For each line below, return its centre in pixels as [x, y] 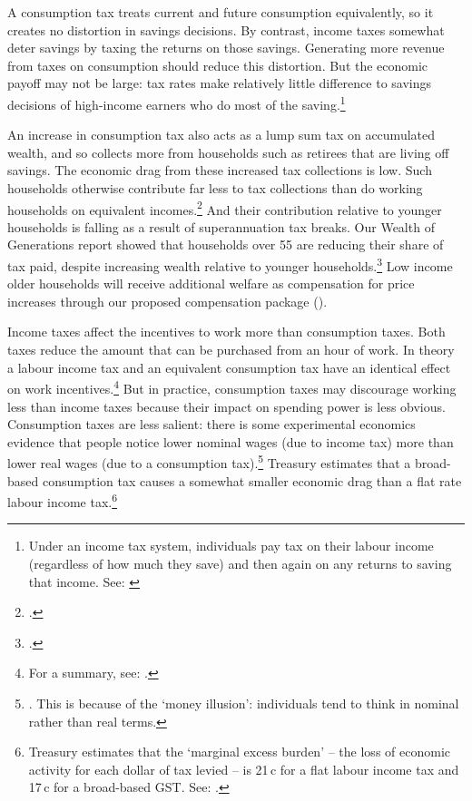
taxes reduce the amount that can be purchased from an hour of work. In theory [231, 350]
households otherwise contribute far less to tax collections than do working [215, 188]
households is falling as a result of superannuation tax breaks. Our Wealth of [221, 226]
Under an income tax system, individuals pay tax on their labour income [231, 546]
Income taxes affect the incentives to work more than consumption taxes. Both [226, 332]
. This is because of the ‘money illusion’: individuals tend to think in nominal [244, 703]
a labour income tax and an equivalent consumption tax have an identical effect [229, 367]
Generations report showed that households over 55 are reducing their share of [226, 244]
